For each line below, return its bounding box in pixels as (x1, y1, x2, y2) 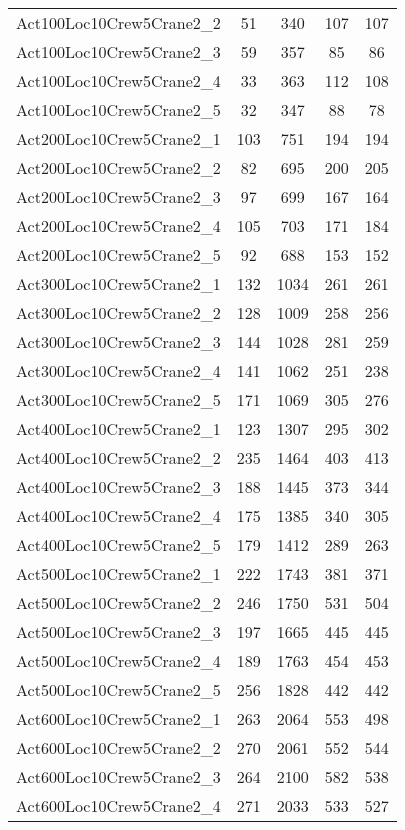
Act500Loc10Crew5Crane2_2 (16, 591, 221, 614)
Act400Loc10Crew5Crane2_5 (16, 533, 221, 556)
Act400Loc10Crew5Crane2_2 (16, 446, 221, 469)
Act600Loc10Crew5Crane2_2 (16, 736, 221, 759)
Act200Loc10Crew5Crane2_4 (16, 214, 221, 237)
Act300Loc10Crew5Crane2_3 (16, 330, 221, 353)
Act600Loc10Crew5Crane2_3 (16, 765, 221, 788)
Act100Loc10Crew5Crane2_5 (16, 98, 221, 121)
